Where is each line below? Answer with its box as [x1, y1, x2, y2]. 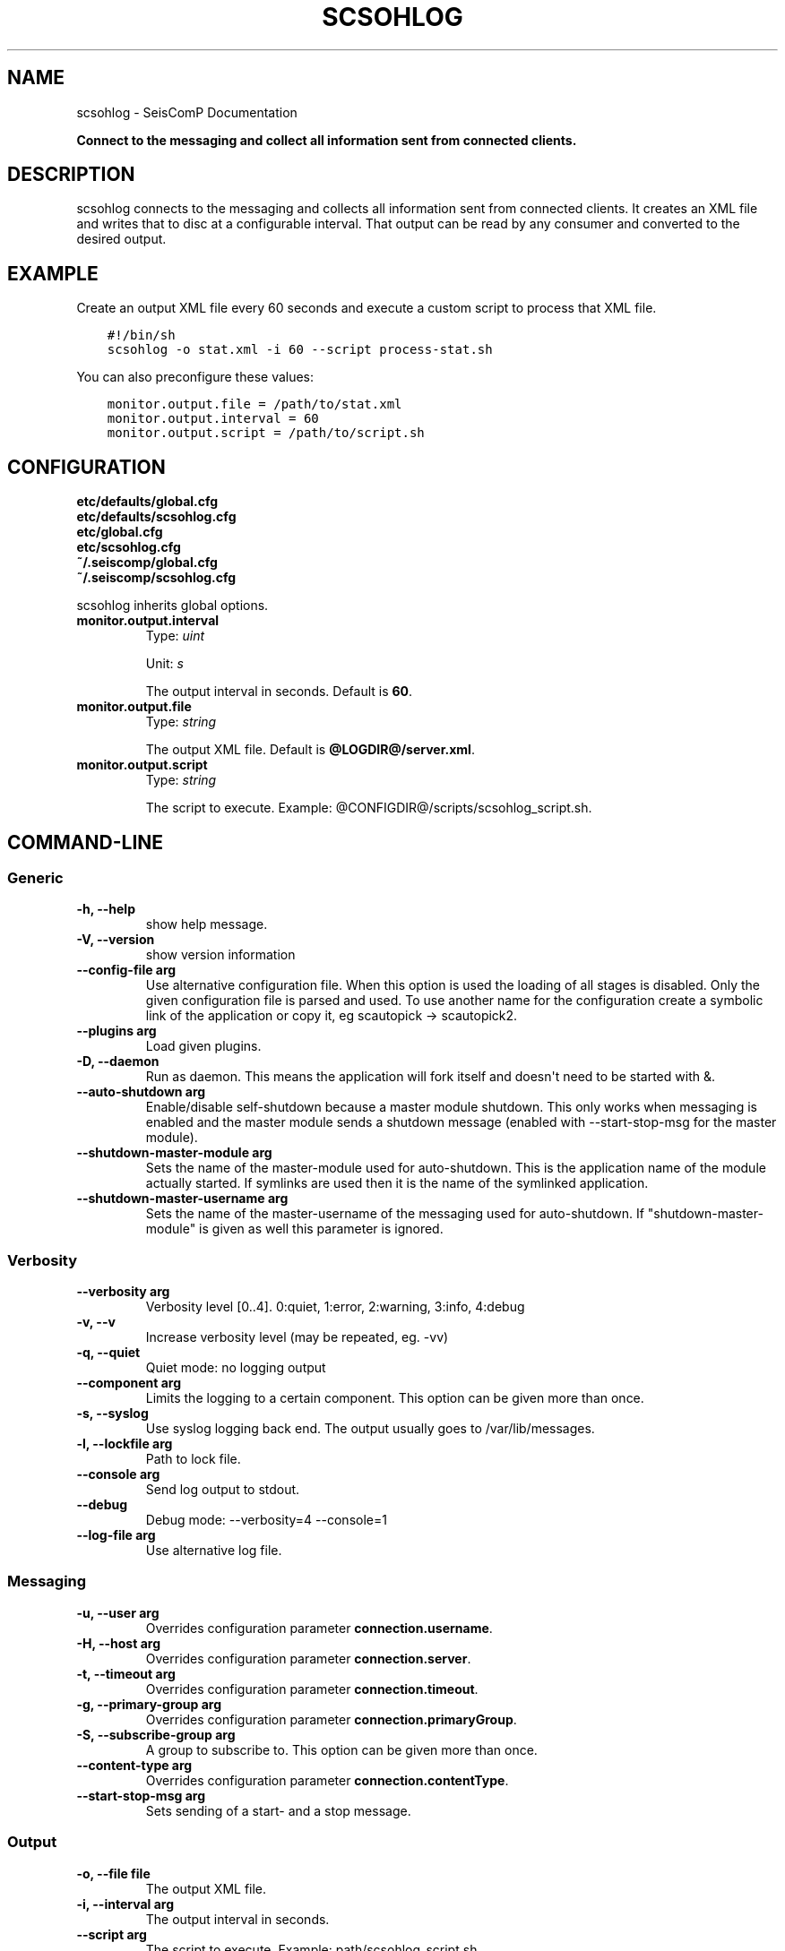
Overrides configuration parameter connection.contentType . [145, 1772, 509, 1788]
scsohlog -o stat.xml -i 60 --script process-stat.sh [107, 342, 493, 357]
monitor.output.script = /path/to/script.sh [107, 425, 425, 441]
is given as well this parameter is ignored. [199, 1221, 444, 1237]
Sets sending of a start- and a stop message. [145, 1802, 411, 1818]
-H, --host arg [76, 1635, 160, 1651]
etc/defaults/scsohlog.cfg [76, 509, 237, 525]
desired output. [76, 231, 167, 247]
